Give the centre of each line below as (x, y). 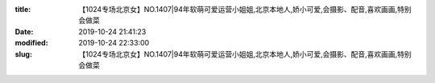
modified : (31, 43)
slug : (23, 54)
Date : (24, 31)
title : (23, 9)
